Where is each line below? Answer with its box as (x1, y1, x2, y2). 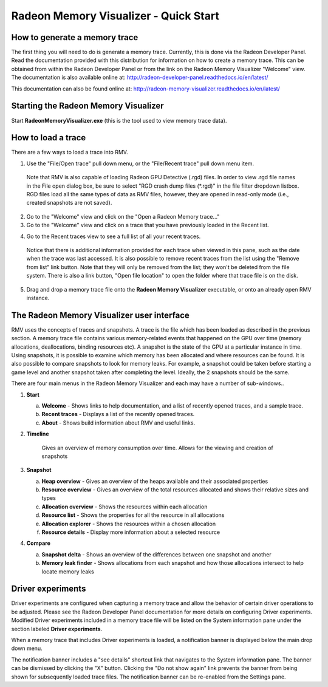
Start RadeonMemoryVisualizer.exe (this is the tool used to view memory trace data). (11, 117, 227, 124)
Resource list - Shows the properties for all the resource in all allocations (41, 511, 225, 519)
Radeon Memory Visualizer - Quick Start (11, 9, 220, 22)
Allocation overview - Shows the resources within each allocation (41, 503, 208, 510)
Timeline (26, 430, 49, 437)
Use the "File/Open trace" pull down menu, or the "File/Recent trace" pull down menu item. (26, 160, 255, 167)
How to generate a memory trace (11, 32, 138, 43)
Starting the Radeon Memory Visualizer (11, 101, 164, 111)
